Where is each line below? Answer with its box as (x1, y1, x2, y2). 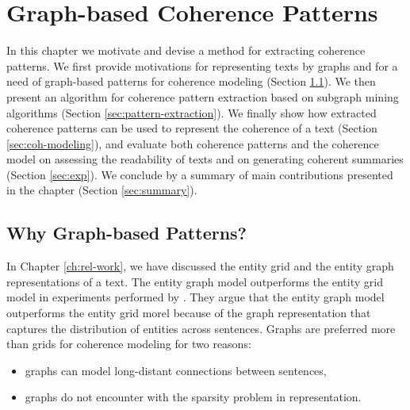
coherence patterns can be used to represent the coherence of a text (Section (6, 120, 377, 136)
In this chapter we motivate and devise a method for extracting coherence (6, 42, 366, 59)
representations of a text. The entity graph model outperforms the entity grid (6, 273, 383, 289)
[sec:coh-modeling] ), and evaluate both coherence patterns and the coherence (6, 135, 379, 151)
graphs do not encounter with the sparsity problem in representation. (25, 389, 362, 405)
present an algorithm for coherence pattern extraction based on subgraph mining (6, 88, 399, 105)
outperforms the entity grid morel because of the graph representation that (6, 305, 371, 321)
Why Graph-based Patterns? (6, 220, 247, 245)
